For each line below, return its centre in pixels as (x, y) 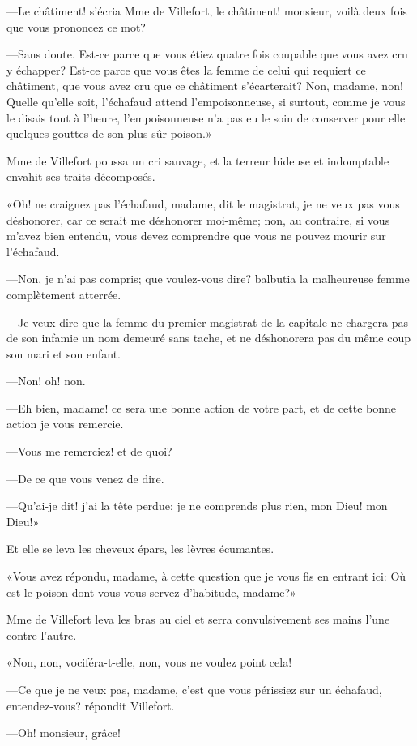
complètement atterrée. (64, 294)
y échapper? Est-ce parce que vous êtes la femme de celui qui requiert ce (186, 69)
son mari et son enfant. (64, 353)
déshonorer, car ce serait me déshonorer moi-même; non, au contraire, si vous (198, 219)
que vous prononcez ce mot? (76, 26)
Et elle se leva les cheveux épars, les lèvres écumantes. (140, 549)
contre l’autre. (42, 635)
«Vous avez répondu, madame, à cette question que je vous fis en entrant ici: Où (206, 576)
